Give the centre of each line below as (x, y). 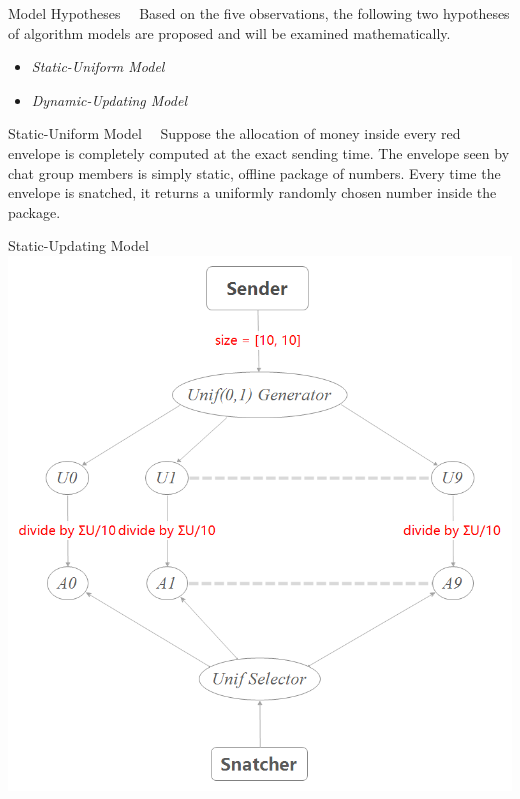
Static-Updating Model (78, 245)
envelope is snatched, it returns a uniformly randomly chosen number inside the (252, 192)
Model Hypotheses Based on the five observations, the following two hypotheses (259, 13)
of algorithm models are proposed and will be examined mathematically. (229, 32)
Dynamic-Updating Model (109, 99)
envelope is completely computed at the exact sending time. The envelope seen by (259, 152)
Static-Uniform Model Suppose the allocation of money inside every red (234, 133)
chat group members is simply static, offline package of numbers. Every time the (254, 172)
